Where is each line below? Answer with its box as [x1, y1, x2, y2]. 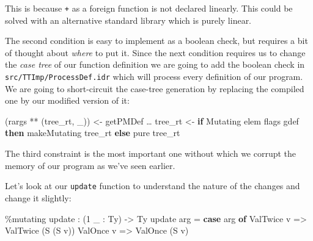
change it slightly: [5, 191, 72, 204]
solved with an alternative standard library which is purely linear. [5, 13, 252, 26]
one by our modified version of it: [5, 94, 130, 107]
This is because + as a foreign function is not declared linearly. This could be [5, 2, 293, 14]
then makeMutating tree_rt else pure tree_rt [5, 126, 180, 139]
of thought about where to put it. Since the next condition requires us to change [5, 46, 306, 59]
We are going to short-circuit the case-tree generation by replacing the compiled [5, 82, 304, 95]
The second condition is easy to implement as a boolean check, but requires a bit [5, 34, 308, 47]
